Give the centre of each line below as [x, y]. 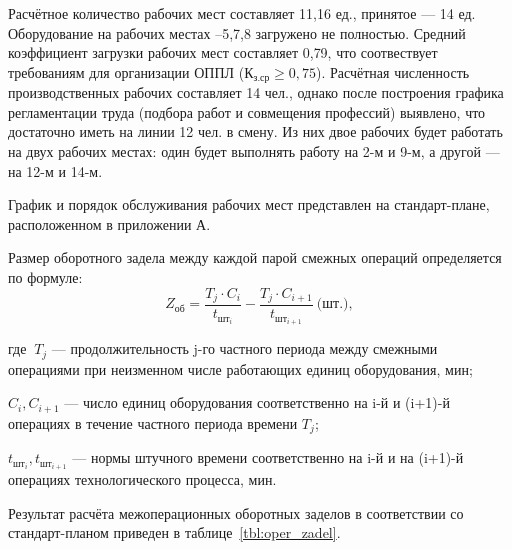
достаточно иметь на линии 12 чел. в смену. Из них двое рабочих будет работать [255, 131]
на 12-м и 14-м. [55, 170]
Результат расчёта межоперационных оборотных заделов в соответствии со [236, 512]
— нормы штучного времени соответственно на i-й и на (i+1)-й [268, 457]
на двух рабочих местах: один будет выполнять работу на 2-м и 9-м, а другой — [254, 151]
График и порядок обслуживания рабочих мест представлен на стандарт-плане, [249, 204]
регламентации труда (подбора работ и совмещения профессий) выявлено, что [247, 111]
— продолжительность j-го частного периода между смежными [244, 348]
